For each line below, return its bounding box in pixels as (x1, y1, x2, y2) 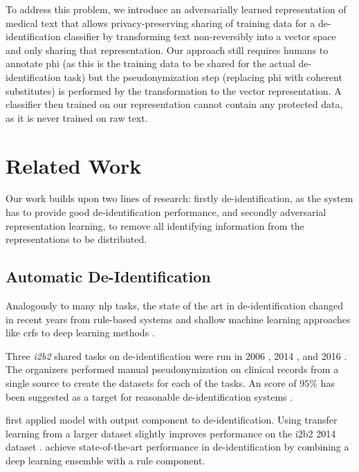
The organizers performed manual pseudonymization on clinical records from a (6, 362, 339, 376)
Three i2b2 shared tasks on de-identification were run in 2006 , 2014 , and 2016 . (6, 348, 347, 363)
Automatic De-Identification (6, 266, 211, 287)
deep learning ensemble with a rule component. (6, 453, 205, 467)
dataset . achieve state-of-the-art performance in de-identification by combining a (6, 439, 349, 454)
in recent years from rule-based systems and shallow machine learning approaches (6, 311, 351, 326)
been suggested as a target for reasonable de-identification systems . (6, 389, 293, 403)
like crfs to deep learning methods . (6, 325, 155, 340)
